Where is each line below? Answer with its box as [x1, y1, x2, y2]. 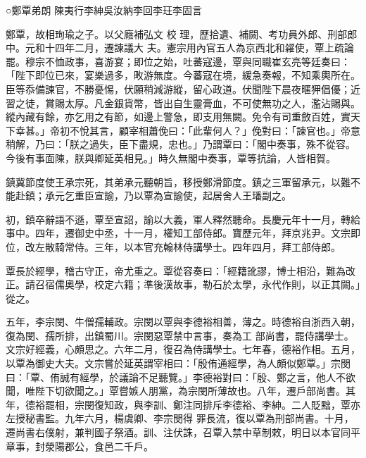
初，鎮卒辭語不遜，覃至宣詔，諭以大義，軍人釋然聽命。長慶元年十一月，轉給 [6, 211, 360, 226]
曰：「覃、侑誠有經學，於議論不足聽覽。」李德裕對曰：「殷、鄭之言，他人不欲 [6, 369, 355, 384]
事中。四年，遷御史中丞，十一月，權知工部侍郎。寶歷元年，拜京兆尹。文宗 [6, 225, 351, 240]
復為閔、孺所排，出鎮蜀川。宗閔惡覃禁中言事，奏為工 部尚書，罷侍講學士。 [6, 328, 354, 342]
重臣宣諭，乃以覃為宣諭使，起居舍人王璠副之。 [74, 188, 291, 203]
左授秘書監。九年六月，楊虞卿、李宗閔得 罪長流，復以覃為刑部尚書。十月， [6, 411, 354, 426]
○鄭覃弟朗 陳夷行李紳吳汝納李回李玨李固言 [6, 3, 203, 17]
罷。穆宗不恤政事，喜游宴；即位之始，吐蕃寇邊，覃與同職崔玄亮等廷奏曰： [6, 54, 351, 68]
